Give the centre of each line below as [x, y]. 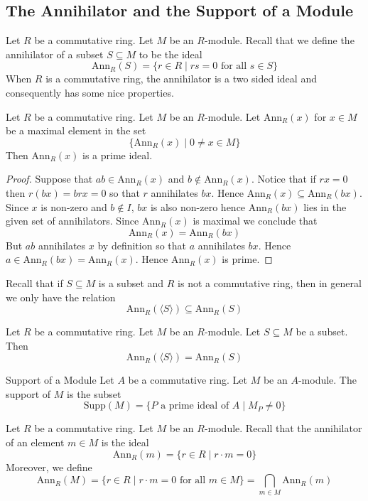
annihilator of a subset [55, 54]
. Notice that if [283, 179]
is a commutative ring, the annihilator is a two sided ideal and [181, 79]
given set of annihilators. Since [72, 221]
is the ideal [125, 442]
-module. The [327, 380]
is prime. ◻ [247, 259]
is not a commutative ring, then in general [270, 282]
